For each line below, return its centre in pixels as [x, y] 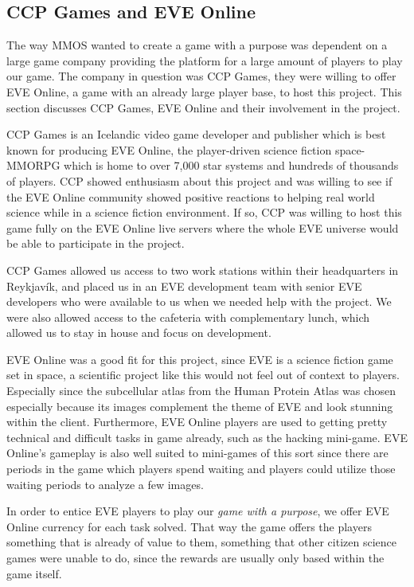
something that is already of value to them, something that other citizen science [201, 542]
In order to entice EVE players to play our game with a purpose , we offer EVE [198, 511]
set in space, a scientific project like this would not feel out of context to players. [203, 375]
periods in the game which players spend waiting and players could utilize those [201, 469]
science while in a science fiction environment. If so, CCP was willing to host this [204, 212]
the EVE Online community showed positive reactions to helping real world [191, 196]
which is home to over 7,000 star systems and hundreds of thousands [231, 165]
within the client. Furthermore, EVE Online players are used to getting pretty [197, 422]
